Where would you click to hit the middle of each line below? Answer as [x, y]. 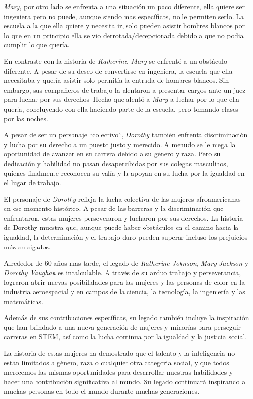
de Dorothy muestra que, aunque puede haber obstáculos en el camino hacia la [121, 227]
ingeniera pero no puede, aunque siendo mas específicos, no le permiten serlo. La [124, 16]
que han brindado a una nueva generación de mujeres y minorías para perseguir [123, 327]
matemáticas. [24, 301]
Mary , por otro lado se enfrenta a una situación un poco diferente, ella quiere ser [124, 6]
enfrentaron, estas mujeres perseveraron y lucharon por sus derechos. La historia [124, 218]
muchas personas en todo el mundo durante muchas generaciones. [102, 391]
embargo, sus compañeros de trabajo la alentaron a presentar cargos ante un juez [125, 89]
